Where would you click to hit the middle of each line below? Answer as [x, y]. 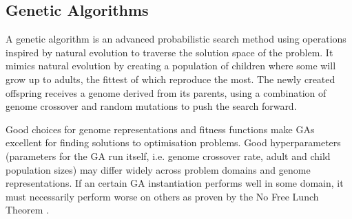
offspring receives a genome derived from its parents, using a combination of [166, 92]
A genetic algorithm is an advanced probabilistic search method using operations [176, 39]
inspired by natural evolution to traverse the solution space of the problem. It [169, 52]
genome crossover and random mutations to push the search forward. [151, 106]
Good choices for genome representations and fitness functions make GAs [160, 129]
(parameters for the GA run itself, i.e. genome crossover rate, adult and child [168, 155]
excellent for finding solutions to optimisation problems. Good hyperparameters [173, 142]
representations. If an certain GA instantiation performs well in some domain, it [175, 183]
